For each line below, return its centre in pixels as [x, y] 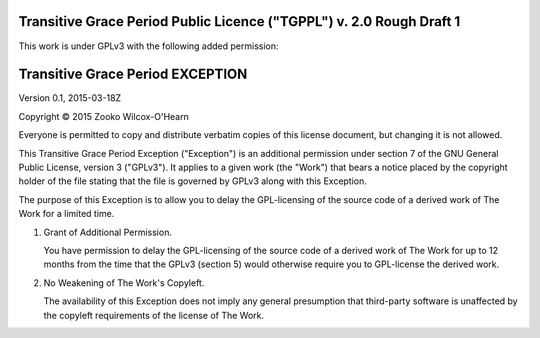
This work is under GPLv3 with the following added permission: [148, 46]
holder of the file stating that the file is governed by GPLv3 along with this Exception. [192, 181]
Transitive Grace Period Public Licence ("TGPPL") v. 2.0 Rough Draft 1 [239, 21]
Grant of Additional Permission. [107, 232]
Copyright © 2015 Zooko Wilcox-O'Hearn [103, 116]
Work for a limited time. [66, 214]
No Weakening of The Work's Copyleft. [124, 282]
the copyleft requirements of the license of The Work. [154, 315]
